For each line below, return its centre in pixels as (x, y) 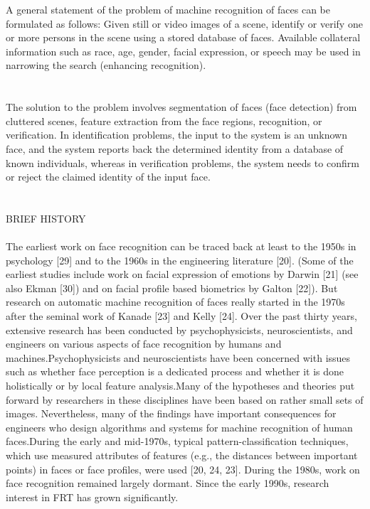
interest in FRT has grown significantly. (92, 497)
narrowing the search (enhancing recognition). (106, 65)
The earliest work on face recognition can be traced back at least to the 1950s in (181, 246)
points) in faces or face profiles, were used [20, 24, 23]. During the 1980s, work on (183, 469)
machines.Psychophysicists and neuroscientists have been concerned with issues (178, 357)
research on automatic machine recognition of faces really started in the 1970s (175, 302)
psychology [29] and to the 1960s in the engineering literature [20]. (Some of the (180, 260)
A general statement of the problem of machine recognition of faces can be (168, 9)
